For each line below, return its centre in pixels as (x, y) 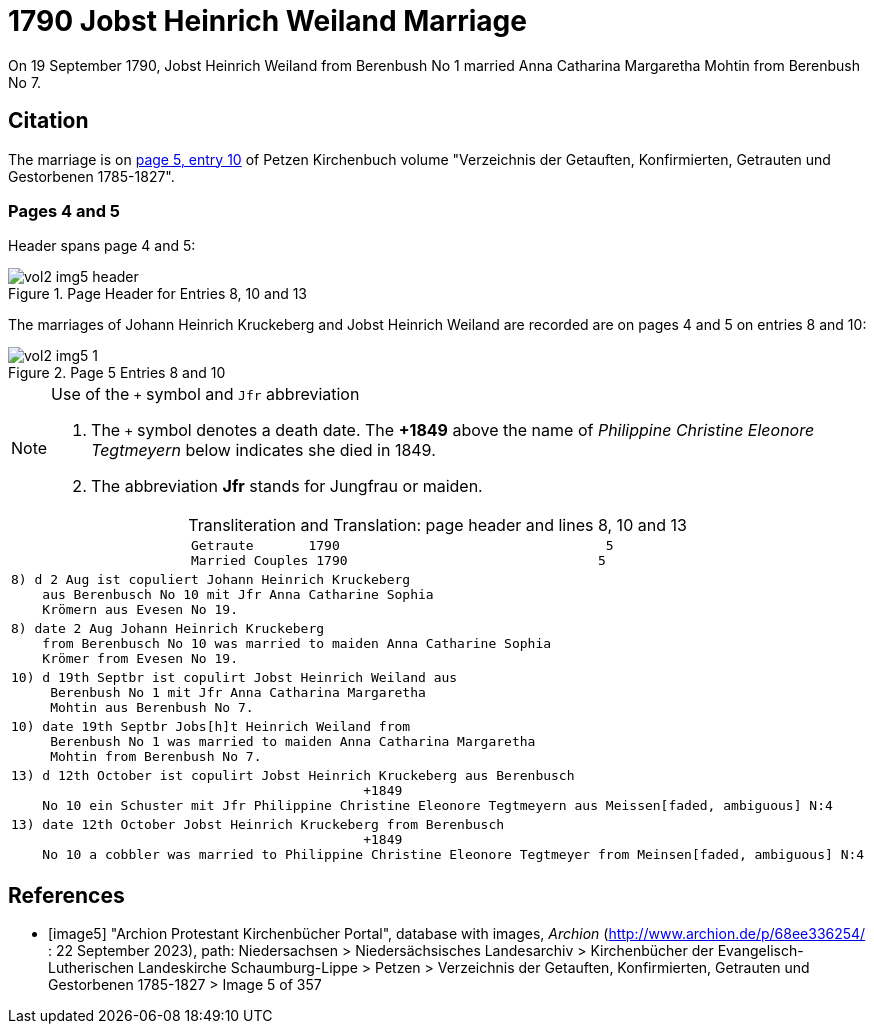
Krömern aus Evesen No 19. (140, 610)
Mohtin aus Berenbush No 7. (152, 708)
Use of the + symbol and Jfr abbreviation (205, 394)
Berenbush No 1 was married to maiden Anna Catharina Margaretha (293, 742)
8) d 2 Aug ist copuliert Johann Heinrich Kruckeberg (211, 580)
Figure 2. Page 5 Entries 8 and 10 (117, 373)
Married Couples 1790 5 (398, 561)
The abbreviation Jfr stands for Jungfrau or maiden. (287, 486)
